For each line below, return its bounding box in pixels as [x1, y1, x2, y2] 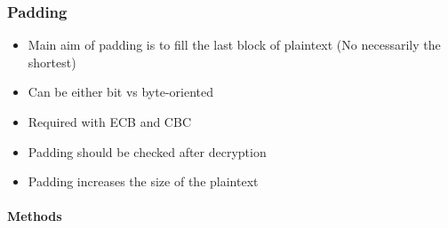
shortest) [28, 52, 76, 71]
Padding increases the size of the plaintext [28, 172, 259, 191]
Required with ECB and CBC [28, 113, 192, 130]
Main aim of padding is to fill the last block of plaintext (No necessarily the [28, 35, 441, 54]
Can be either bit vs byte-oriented [28, 83, 214, 101]
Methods [7, 207, 62, 225]
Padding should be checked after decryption [28, 142, 267, 161]
